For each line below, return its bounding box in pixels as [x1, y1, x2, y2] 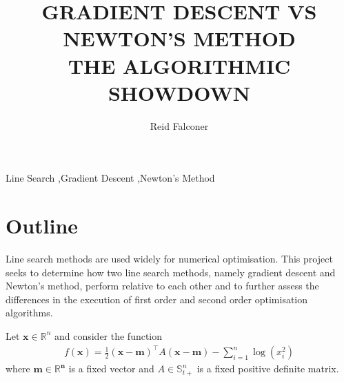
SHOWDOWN [108, 78, 251, 106]
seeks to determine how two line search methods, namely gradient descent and [6, 265, 336, 279]
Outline [6, 211, 79, 240]
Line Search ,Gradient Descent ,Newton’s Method [6, 171, 215, 185]
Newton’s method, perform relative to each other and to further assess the [6, 278, 319, 293]
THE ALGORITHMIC [68, 51, 291, 79]
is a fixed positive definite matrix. [196, 361, 339, 376]
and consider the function [54, 328, 163, 343]
